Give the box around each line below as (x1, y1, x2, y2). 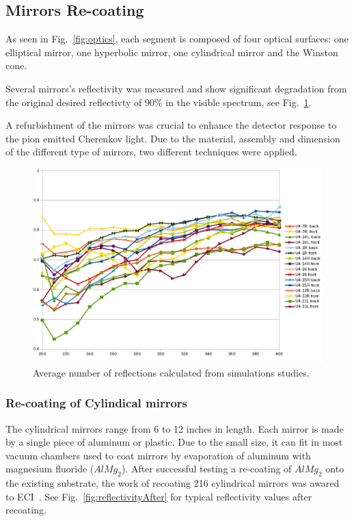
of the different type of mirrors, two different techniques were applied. (5, 144, 297, 159)
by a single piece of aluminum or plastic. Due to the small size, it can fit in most (5, 435, 343, 449)
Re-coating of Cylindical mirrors (5, 394, 188, 411)
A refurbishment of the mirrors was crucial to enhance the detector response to (5, 118, 337, 132)
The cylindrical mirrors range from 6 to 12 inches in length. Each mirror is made (5, 421, 344, 435)
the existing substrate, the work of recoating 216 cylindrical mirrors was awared (5, 476, 340, 490)
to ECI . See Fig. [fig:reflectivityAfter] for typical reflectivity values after (5, 489, 312, 503)
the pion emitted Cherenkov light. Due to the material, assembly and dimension (5, 131, 340, 145)
